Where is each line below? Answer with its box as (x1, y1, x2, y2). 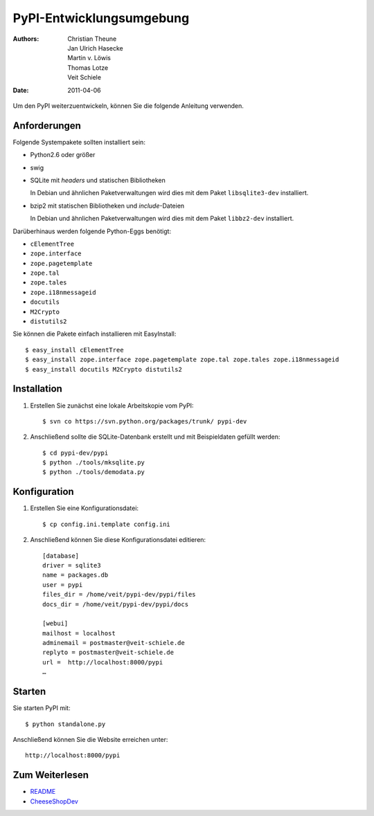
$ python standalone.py (25, 720, 106, 728)
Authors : (12, 35, 39, 43)
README (30, 788, 56, 796)
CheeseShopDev (30, 797, 79, 806)
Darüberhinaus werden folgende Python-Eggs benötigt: (12, 227, 172, 235)
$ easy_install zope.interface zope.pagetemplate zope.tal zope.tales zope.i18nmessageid (25, 356, 339, 363)
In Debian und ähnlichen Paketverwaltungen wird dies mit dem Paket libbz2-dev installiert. (30, 215, 294, 223)
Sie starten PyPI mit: (12, 704, 71, 712)
